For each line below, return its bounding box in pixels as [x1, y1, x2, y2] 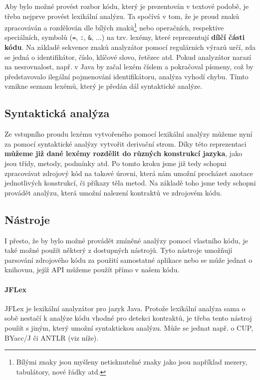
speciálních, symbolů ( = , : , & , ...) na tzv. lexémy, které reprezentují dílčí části [4, 32, 245, 42]
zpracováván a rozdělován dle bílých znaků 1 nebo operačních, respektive [4, 21, 224, 32]
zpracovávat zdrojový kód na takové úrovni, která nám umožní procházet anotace [4, 168, 253, 178]
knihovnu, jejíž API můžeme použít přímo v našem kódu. [4, 264, 180, 275]
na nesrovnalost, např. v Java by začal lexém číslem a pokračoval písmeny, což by [4, 61, 254, 72]
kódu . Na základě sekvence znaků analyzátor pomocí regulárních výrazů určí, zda [4, 42, 256, 52]
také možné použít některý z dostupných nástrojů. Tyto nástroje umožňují [4, 245, 233, 255]
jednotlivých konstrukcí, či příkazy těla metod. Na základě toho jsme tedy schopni [4, 178, 256, 188]
